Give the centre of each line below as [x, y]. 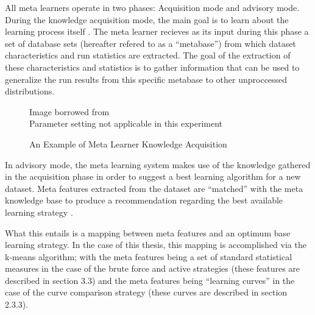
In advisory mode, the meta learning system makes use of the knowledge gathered [158, 164]
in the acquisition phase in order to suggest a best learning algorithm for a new [153, 176]
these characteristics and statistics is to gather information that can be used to [152, 67]
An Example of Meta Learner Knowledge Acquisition [128, 143]
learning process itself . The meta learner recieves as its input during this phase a [157, 31]
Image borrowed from [69, 111]
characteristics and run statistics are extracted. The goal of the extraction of [148, 55]
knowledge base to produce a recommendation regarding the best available [144, 200]
